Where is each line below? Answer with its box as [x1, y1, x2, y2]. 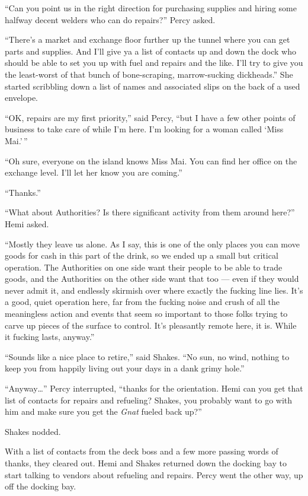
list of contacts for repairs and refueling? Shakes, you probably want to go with [5, 393, 293, 406]
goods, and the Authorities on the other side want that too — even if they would [5, 272, 299, 285]
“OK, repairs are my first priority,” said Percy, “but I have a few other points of [5, 111, 296, 123]
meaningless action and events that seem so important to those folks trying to [5, 307, 288, 320]
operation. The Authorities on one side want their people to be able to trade [5, 260, 283, 273]
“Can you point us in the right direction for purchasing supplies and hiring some [5, 2, 297, 14]
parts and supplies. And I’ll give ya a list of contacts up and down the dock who [5, 44, 296, 57]
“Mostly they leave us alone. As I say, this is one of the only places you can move [5, 237, 300, 250]
